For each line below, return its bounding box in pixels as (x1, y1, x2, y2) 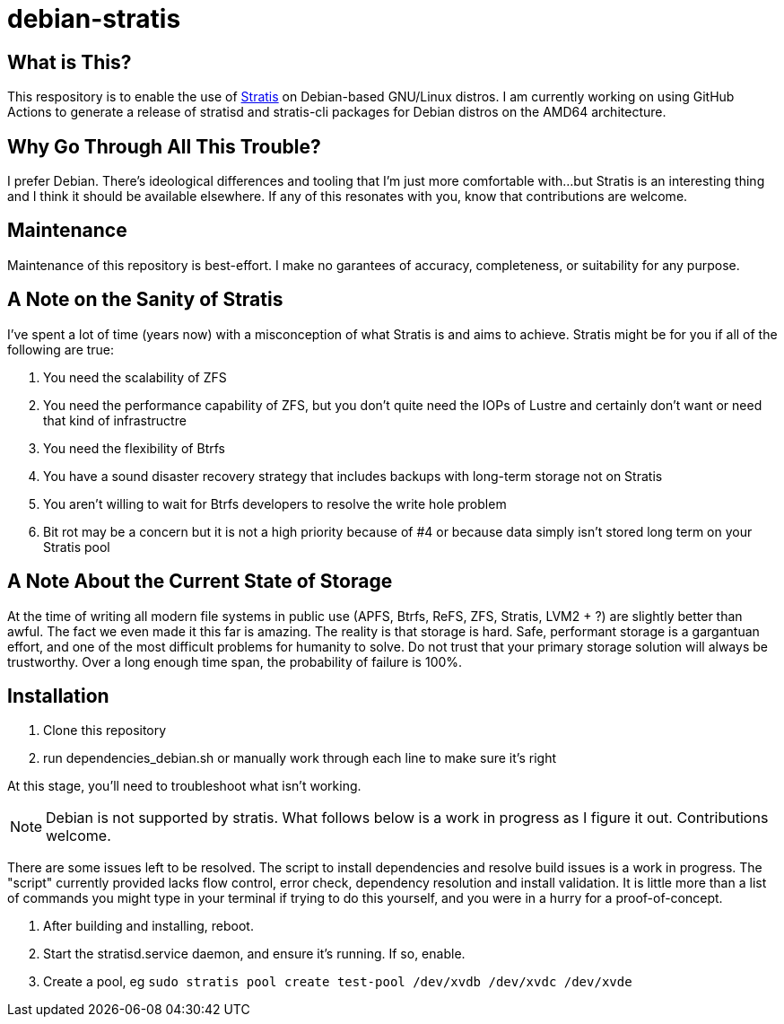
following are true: (7, 341, 115, 357)
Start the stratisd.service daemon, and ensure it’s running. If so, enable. (43, 946, 466, 962)
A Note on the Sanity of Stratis (7, 288, 283, 311)
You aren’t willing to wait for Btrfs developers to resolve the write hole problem (43, 495, 507, 512)
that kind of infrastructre (43, 412, 187, 428)
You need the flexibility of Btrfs (43, 440, 225, 456)
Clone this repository (43, 722, 167, 739)
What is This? (7, 50, 132, 74)
